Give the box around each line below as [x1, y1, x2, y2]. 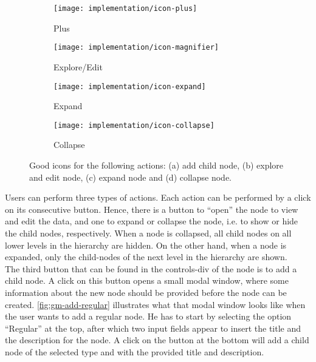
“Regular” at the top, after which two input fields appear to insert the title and [5, 321, 301, 334]
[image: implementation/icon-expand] [53, 82, 206, 91]
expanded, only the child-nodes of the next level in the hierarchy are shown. [5, 250, 287, 263]
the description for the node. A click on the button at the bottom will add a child [5, 334, 309, 346]
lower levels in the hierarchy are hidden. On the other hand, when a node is [5, 238, 287, 251]
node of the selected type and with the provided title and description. [5, 345, 264, 358]
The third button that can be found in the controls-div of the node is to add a [5, 262, 297, 275]
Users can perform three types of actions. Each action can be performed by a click [5, 191, 311, 204]
